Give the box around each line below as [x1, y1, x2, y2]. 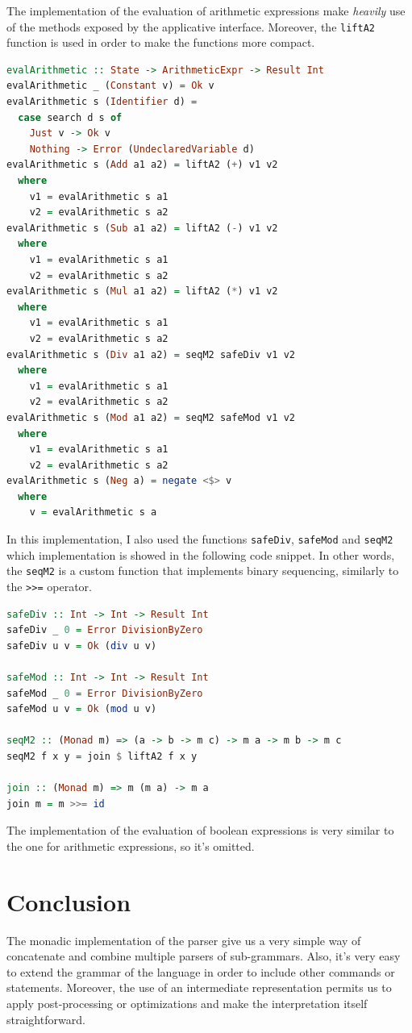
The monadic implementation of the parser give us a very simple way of [6, 931, 361, 948]
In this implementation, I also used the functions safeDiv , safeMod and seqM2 [6, 531, 393, 548]
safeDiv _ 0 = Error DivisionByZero [6, 624, 203, 636]
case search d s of [18, 111, 123, 123]
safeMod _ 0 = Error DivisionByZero [6, 687, 203, 699]
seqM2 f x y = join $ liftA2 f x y [6, 750, 198, 762]
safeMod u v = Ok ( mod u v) [6, 703, 157, 715]
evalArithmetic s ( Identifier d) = [6, 96, 198, 108]
